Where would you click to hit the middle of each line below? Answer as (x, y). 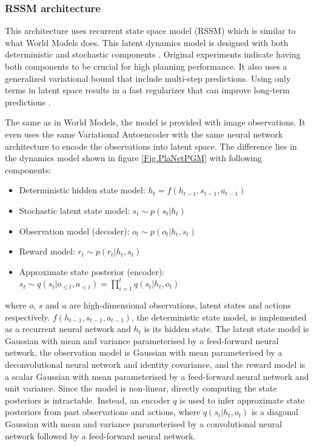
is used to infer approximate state (242, 400)
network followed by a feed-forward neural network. (100, 435)
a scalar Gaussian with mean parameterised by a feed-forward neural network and (157, 376)
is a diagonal (275, 412)
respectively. (28, 317)
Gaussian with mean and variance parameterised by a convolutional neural (144, 424)
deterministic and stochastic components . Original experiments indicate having (153, 54)
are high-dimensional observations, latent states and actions (180, 305)
